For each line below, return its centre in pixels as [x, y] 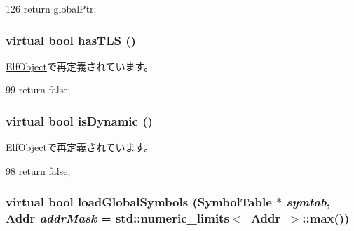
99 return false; [38, 90]
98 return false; [38, 170]
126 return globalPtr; [51, 8]
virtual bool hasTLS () [71, 40]
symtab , [308, 202]
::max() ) [326, 218]
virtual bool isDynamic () [79, 120]
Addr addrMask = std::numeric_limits [117, 218]
